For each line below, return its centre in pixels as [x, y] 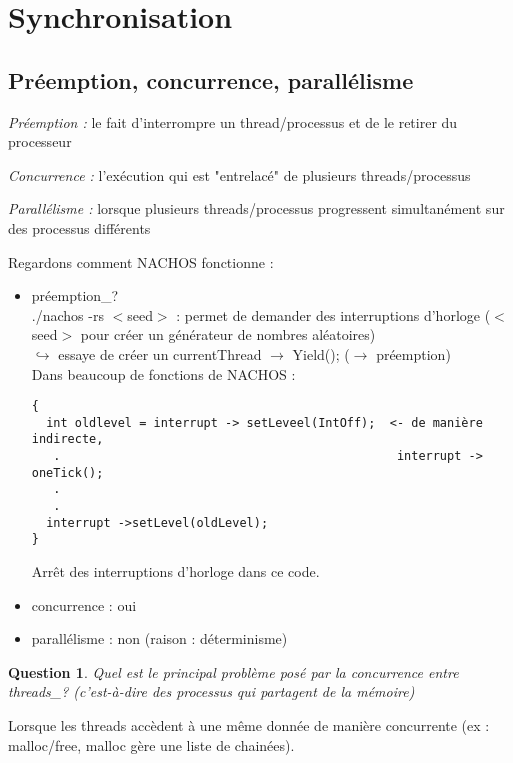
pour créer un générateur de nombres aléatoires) [228, 334]
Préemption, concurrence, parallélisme [211, 79]
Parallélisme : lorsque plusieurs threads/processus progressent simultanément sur [256, 208]
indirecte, [67, 439]
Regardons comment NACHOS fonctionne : [141, 261]
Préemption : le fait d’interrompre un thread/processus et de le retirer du [233, 121]
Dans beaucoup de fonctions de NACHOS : [163, 373]
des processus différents [79, 227]
